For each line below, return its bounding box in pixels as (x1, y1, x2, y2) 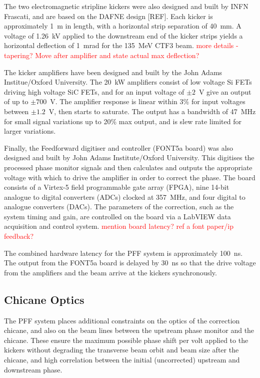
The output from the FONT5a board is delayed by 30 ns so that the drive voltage (4, 257, 256, 268)
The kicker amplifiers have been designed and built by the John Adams (4, 67, 222, 77)
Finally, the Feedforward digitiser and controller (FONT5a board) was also (4, 142, 233, 153)
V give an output (198, 86, 251, 97)
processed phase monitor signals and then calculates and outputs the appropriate (4, 162, 252, 172)
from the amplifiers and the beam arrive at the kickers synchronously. (4, 267, 217, 277)
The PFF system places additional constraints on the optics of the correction (4, 315, 240, 325)
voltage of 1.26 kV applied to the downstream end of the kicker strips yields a (4, 30, 243, 41)
